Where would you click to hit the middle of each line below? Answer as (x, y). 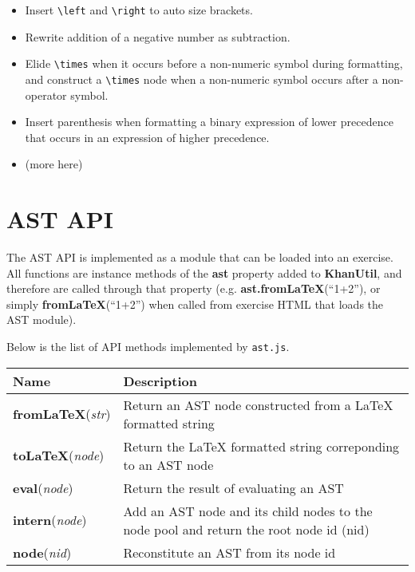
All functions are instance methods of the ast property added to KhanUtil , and (204, 272)
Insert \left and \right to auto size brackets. (139, 10)
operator (46, 95)
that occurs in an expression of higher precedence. (147, 137)
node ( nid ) (42, 552)
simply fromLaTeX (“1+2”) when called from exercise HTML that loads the (195, 304)
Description (160, 381)
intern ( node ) (50, 520)
